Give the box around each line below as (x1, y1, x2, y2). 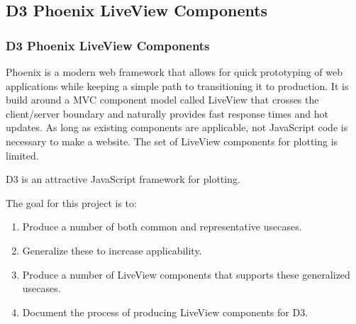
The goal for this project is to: (6, 195, 137, 210)
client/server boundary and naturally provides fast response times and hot (6, 106, 328, 121)
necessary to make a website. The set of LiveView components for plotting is (6, 133, 338, 148)
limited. (6, 147, 39, 162)
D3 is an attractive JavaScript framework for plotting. (6, 172, 240, 186)
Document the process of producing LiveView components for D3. (22, 304, 308, 319)
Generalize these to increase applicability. (22, 242, 202, 257)
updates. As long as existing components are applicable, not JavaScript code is (6, 120, 348, 135)
